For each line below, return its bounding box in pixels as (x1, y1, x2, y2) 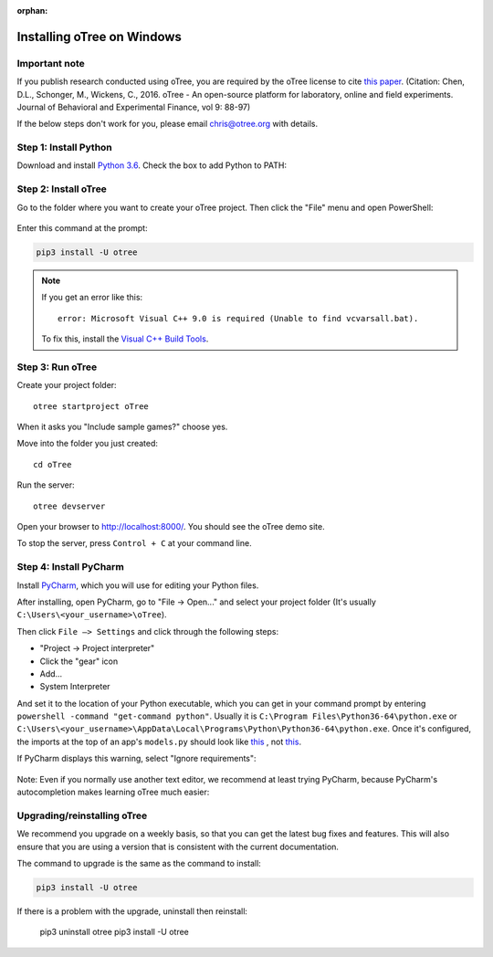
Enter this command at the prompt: (16, 223, 148, 233)
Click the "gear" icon (39, 656, 119, 667)
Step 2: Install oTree (16, 183, 107, 195)
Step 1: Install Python (16, 142, 113, 154)
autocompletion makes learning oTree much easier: (16, 786, 210, 798)
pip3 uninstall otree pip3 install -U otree (39, 927, 189, 938)
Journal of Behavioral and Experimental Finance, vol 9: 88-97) (16, 101, 251, 112)
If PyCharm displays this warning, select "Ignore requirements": (16, 753, 257, 764)
